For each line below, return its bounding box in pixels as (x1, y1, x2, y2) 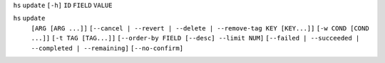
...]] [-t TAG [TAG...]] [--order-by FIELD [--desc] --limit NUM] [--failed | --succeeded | (31, 34, 360, 42)
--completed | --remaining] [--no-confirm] (31, 44, 184, 52)
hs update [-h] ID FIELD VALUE (13, 1, 113, 9)
